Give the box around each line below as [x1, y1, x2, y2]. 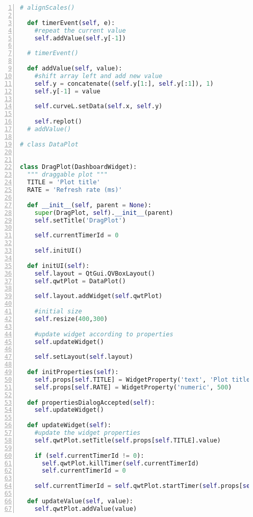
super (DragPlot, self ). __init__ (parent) [34, 209, 173, 216]
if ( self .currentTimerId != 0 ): [34, 452, 144, 459]
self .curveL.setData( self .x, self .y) [34, 103, 163, 110]
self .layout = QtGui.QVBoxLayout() [34, 269, 155, 277]
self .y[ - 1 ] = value [34, 87, 100, 95]
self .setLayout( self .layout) [34, 353, 133, 361]
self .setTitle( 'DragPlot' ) [34, 216, 126, 224]
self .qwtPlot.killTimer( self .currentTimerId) [41, 459, 199, 467]
